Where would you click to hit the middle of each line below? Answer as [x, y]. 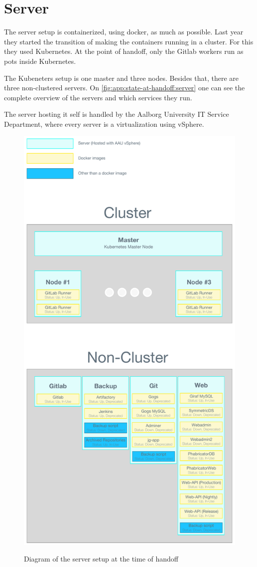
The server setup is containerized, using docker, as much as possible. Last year [124, 32]
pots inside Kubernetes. [40, 61]
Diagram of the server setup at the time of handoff [101, 559]
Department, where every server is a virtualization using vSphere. [104, 124]
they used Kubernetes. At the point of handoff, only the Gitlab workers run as [124, 51]
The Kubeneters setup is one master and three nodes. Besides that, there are [122, 78]
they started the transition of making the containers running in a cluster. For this [129, 41]
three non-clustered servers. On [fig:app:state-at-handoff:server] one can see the [125, 88]
